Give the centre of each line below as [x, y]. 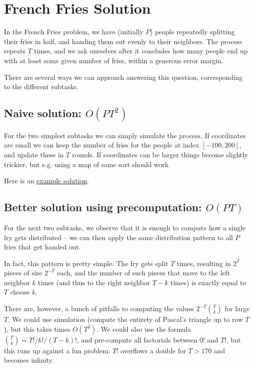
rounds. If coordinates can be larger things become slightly [160, 154]
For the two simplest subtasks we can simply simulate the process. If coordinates [125, 135]
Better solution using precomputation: [103, 207]
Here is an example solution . [46, 181]
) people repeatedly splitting [192, 32]
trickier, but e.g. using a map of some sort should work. [87, 164]
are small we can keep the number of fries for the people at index [102, 145]
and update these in [34, 154]
